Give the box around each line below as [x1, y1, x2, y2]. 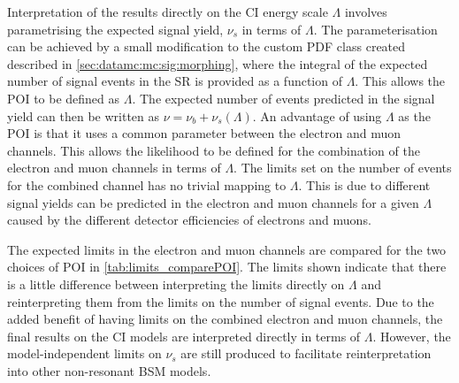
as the [398, 106, 431, 125]
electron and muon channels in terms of [7, 158, 221, 177]
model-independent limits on [7, 344, 162, 363]
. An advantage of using [252, 106, 382, 125]
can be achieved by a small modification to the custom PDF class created [7, 37, 406, 56]
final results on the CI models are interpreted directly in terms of [7, 326, 361, 345]
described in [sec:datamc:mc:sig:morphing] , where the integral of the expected [7, 54, 428, 73]
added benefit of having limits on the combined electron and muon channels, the [7, 310, 443, 328]
